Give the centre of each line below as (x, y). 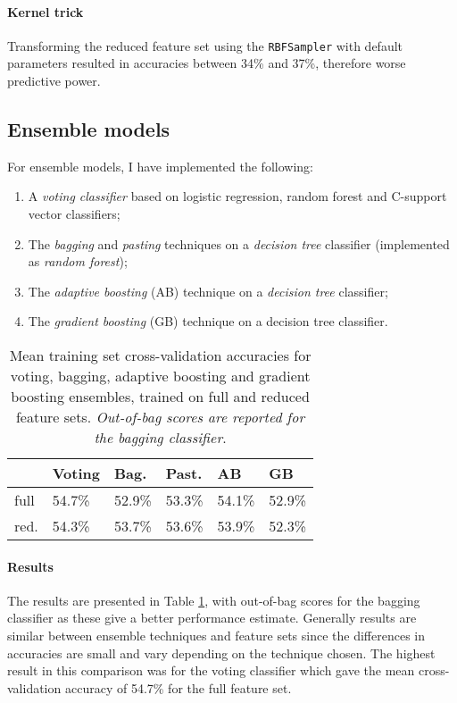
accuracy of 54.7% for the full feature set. (178, 687)
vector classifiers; (74, 214)
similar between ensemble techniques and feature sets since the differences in (216, 635)
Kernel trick (46, 11)
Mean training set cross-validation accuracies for (160, 355)
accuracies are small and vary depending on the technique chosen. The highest (221, 653)
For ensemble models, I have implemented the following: (160, 166)
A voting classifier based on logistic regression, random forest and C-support (237, 196)
